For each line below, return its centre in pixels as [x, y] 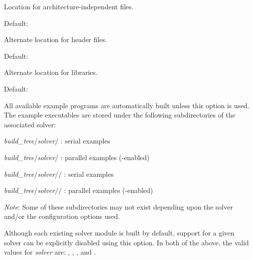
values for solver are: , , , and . [50, 252]
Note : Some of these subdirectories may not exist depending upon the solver [118, 206]
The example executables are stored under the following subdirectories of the [120, 115]
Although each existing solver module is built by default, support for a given [119, 232]
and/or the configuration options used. [62, 216]
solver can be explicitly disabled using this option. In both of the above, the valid [126, 242]
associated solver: [30, 124]
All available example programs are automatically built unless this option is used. [127, 105]
